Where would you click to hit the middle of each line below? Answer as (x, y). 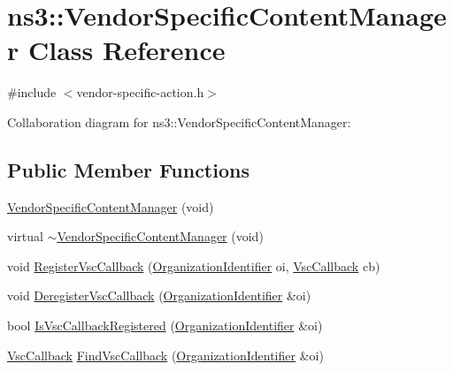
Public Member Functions (128, 169)
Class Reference (127, 50)
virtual (25, 236)
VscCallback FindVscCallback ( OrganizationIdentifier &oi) (165, 355)
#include (32, 92)
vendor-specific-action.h (140, 92)
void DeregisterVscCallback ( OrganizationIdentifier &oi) (159, 295)
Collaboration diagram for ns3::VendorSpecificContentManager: (179, 121)
